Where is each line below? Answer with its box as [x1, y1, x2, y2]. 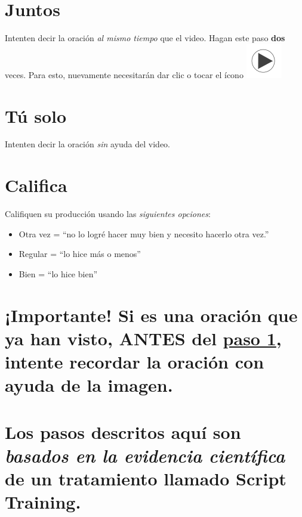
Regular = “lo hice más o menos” [19, 247, 141, 260]
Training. [5, 490, 81, 514]
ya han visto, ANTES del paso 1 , [5, 326, 282, 350]
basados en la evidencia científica [5, 442, 285, 468]
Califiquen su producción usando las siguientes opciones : [5, 208, 211, 220]
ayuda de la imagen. [5, 373, 173, 397]
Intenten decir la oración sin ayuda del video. [5, 138, 170, 150]
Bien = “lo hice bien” [19, 267, 98, 280]
